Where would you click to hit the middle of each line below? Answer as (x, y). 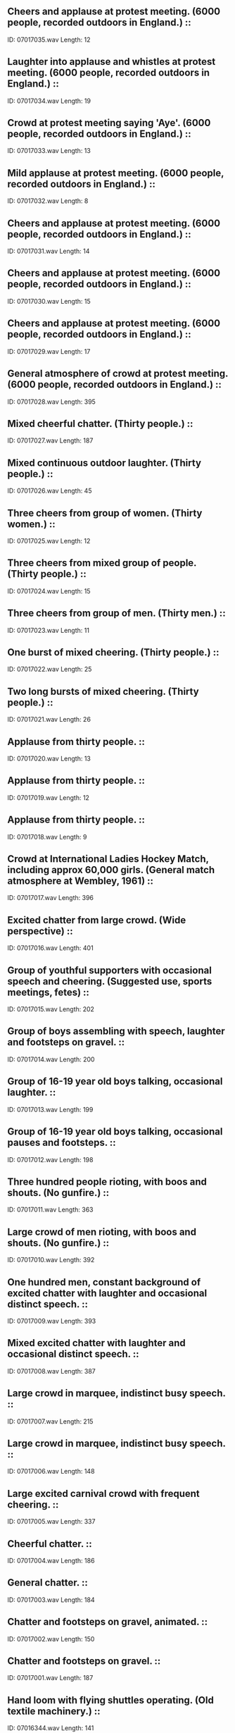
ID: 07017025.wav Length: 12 (49, 541)
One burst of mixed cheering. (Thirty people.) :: (113, 652)
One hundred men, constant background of (104, 1282)
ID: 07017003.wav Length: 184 (51, 1600)
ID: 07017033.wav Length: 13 (49, 151)
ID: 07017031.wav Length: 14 (49, 251)
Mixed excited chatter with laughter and (97, 1343)
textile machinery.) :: (54, 1711)
